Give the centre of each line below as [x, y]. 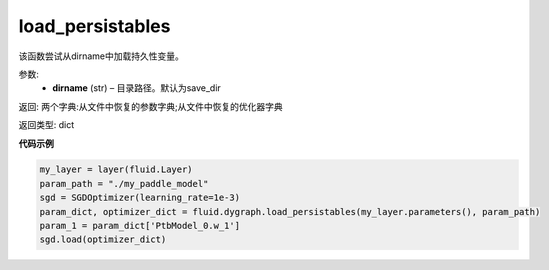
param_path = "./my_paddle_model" [124, 183]
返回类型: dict [46, 125]
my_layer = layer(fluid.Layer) [116, 169]
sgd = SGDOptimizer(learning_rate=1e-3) [139, 198]
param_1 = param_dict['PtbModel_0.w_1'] [139, 226]
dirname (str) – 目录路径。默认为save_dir [137, 88]
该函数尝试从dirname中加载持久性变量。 [101, 56]
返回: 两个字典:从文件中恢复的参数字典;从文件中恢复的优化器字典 [151, 106]
